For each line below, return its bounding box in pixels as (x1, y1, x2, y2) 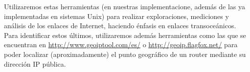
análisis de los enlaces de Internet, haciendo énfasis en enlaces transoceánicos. (4, 20, 236, 31)
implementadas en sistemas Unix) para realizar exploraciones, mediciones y (4, 11, 229, 21)
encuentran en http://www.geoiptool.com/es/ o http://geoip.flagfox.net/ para (4, 39, 238, 50)
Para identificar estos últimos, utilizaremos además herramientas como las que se (4, 30, 246, 40)
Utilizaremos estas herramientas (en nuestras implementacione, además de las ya (4, 1, 246, 11)
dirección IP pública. (4, 58, 66, 69)
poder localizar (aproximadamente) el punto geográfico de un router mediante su (4, 49, 246, 59)
